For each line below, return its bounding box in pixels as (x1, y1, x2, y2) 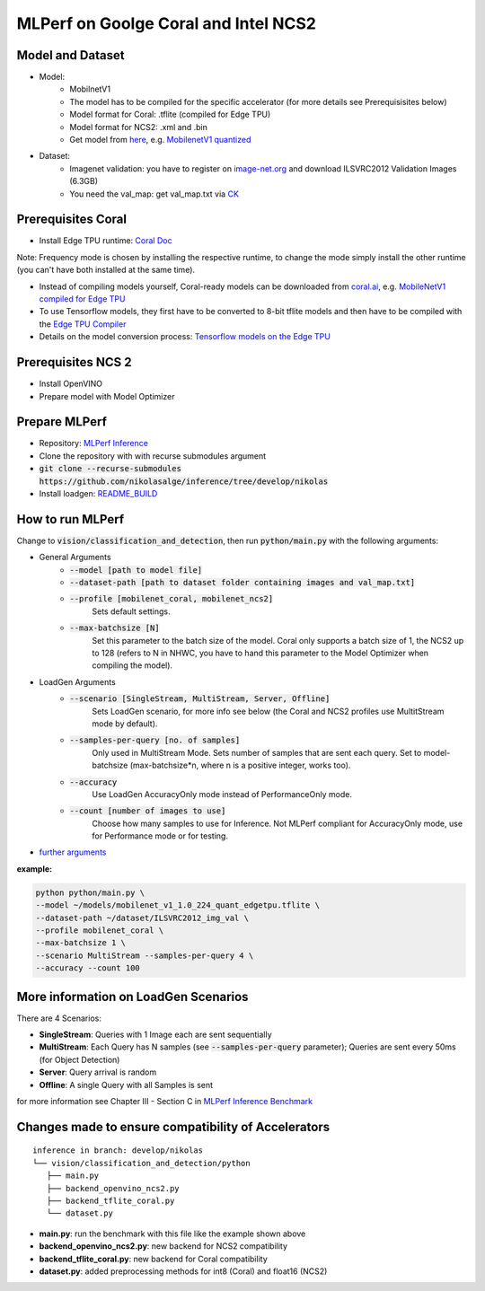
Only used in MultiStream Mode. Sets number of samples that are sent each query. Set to (92, 747, 422, 758)
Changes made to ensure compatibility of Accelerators (16, 1119, 331, 1135)
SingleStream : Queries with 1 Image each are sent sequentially (39, 1029, 273, 1041)
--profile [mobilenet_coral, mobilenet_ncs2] (69, 593, 274, 604)
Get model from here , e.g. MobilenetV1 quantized (69, 135, 251, 145)
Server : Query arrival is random (39, 1067, 157, 1077)
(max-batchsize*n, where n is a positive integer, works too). (129, 760, 351, 771)
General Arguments (39, 552, 111, 563)
